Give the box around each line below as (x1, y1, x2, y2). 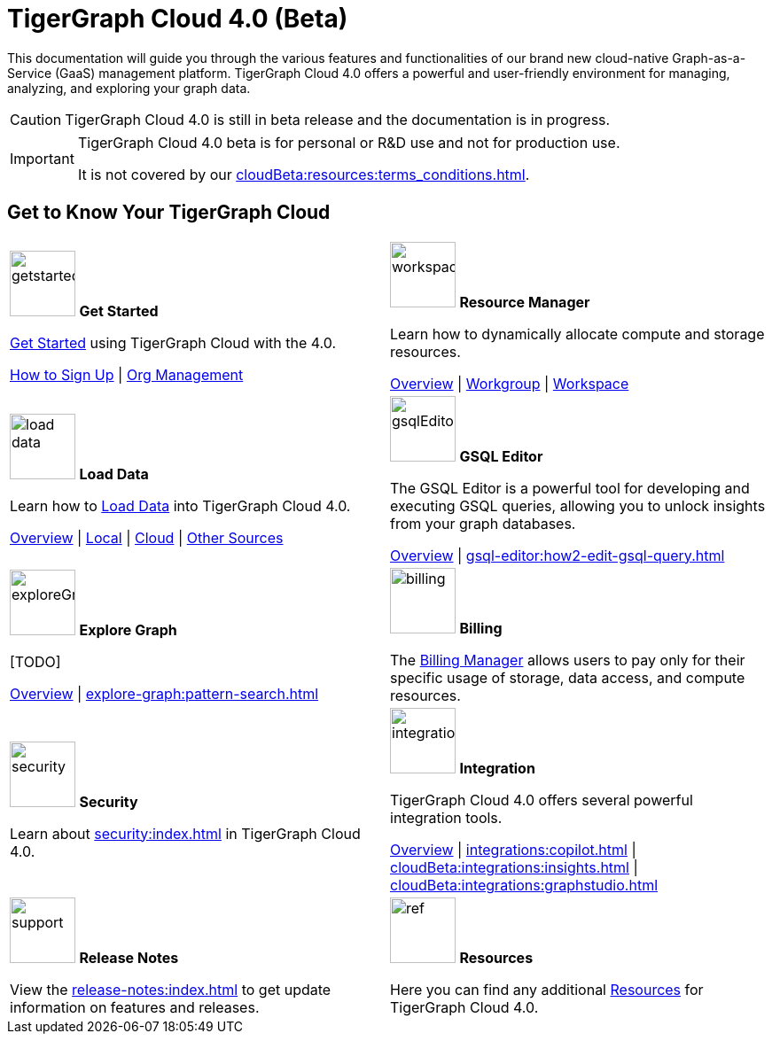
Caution (10, 110, 62, 128)
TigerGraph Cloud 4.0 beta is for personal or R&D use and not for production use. (77, 133, 620, 151)
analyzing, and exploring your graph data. (7, 80, 251, 96)
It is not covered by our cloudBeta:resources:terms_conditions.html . (77, 165, 530, 183)
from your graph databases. (390, 514, 576, 532)
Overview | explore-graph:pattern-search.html (10, 684, 319, 703)
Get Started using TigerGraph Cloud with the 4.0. (10, 333, 337, 352)
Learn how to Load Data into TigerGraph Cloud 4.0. (10, 496, 351, 515)
